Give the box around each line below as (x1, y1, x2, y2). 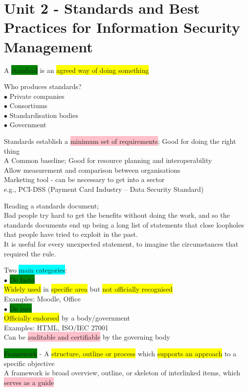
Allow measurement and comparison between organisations (4, 164, 180, 175)
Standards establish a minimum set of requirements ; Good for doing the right (4, 136, 236, 146)
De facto (9, 274, 35, 284)
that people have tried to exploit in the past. (4, 229, 138, 239)
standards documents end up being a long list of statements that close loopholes (4, 219, 244, 230)
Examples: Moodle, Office (4, 293, 81, 303)
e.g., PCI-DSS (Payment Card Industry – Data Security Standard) (4, 184, 204, 194)
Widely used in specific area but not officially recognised (4, 284, 173, 294)
